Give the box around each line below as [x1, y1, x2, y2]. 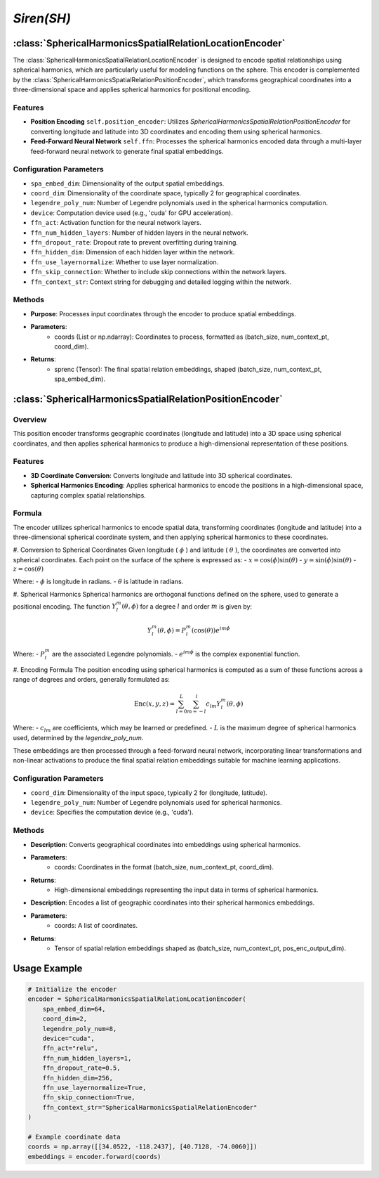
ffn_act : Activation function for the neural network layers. [30, 219, 202, 227]
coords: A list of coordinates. [54, 921, 138, 930]
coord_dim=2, [42, 1015, 88, 1023]
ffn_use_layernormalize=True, [42, 1083, 147, 1092]
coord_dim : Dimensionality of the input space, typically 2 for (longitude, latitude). [30, 788, 268, 797]
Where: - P [13, 650, 46, 659]
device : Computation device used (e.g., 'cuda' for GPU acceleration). [30, 208, 233, 217]
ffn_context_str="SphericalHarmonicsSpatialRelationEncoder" [42, 1103, 258, 1111]
